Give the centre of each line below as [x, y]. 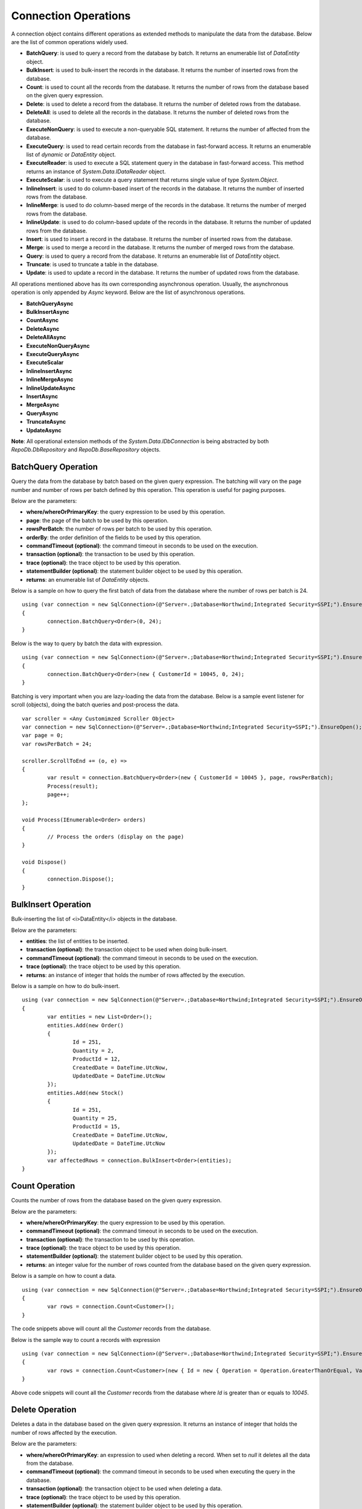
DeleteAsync [43, 328]
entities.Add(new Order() [85, 1025]
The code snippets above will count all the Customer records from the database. [111, 1329]
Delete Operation [44, 1410]
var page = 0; [43, 735]
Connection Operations [71, 16]
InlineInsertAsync [49, 371]
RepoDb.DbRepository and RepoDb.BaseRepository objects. [86, 450]
